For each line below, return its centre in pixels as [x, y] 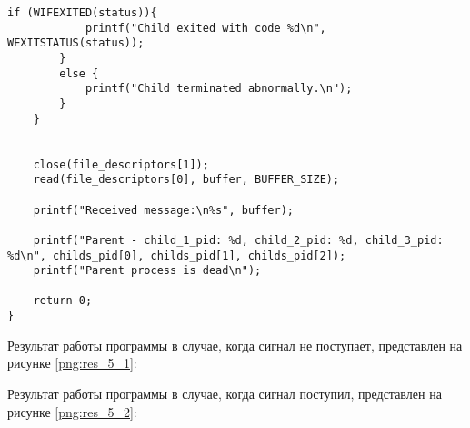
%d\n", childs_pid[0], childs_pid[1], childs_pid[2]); [177, 255]
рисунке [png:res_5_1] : [72, 363]
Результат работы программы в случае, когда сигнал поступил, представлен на [225, 393]
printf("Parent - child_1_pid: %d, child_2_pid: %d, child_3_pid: [238, 240]
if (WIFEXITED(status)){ [82, 13]
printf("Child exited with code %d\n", [205, 28]
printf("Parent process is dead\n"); [147, 271]
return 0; [63, 301]
